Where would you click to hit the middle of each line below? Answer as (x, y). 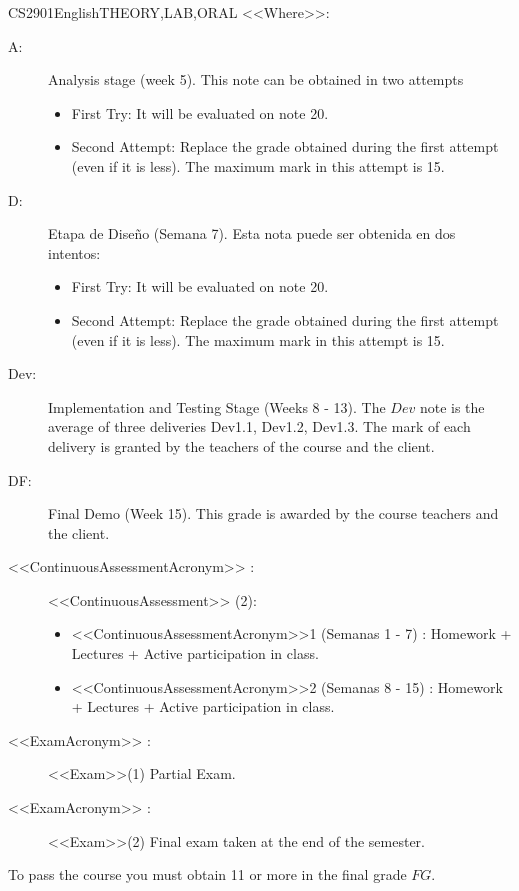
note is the (452, 406)
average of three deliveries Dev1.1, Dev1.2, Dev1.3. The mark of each (259, 426)
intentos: (74, 252)
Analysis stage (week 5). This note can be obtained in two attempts (256, 79)
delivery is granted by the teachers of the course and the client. (241, 445)
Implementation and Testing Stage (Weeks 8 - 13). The (217, 406)
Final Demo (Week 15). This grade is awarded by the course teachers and (273, 513)
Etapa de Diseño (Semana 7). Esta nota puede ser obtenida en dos (252, 233)
